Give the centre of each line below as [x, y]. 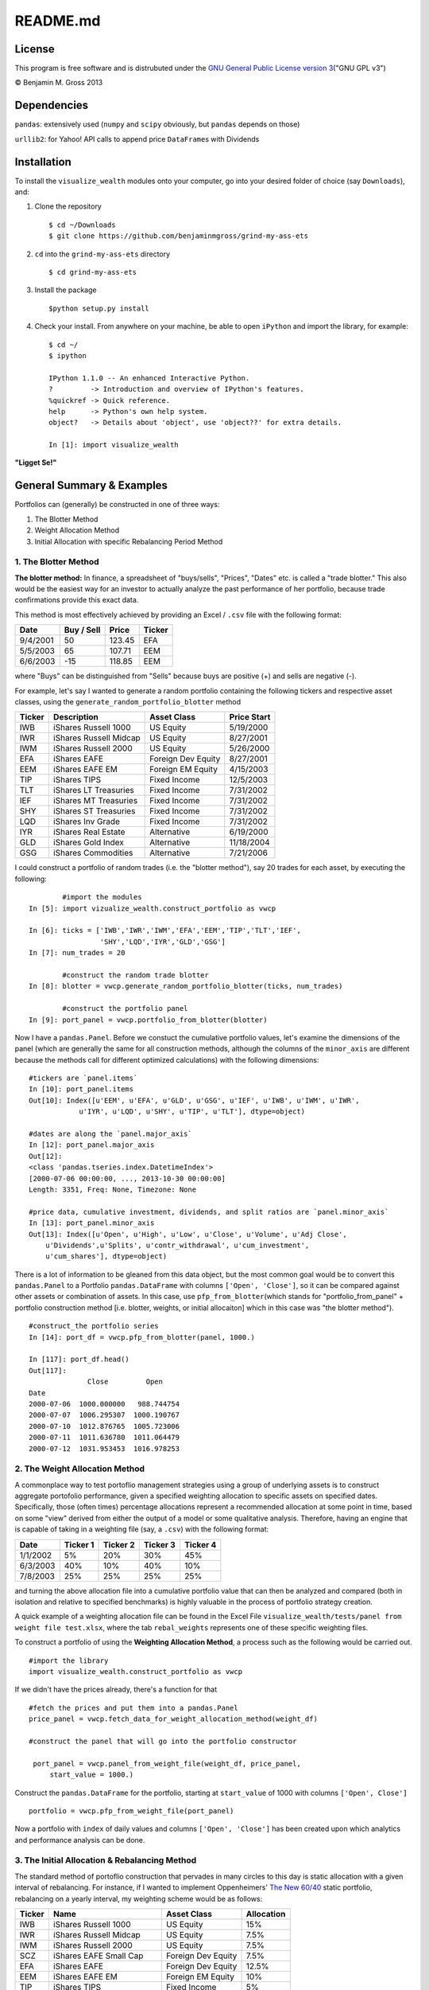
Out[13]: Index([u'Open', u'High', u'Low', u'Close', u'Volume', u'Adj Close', [188, 1234]
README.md [58, 21]
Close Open [125, 1382]
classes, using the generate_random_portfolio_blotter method [128, 702]
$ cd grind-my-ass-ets [93, 272]
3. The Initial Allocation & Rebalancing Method [106, 1860]
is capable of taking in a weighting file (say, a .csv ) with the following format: [142, 1529]
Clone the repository [68, 206]
